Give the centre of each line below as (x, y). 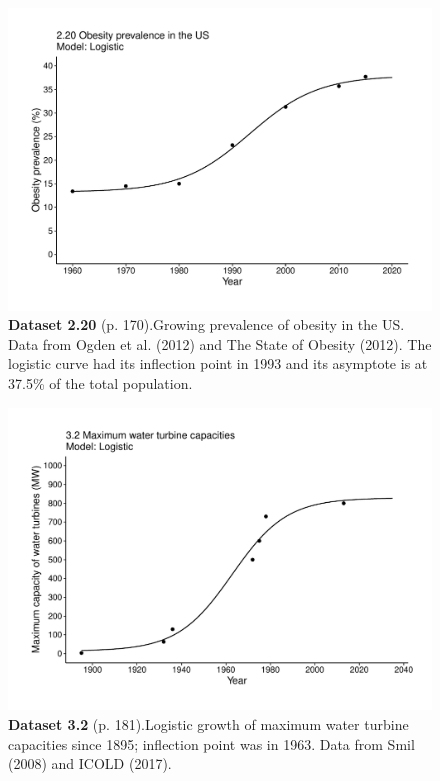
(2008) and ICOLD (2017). (90, 763)
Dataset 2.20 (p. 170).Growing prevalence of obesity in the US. (206, 324)
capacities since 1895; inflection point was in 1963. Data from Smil (211, 743)
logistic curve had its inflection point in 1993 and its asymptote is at (218, 363)
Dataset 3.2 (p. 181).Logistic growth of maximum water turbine (208, 723)
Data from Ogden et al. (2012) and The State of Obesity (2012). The (220, 343)
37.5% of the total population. (100, 383)
